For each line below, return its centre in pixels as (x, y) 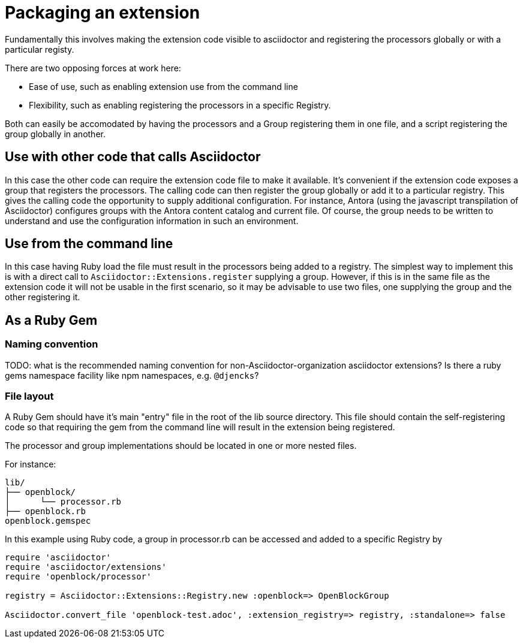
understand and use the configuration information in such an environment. (152, 221)
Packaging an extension (103, 13)
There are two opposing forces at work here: (93, 68)
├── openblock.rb (45, 511)
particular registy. (40, 49)
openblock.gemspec (48, 521)
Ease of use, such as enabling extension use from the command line (163, 86)
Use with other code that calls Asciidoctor (133, 157)
